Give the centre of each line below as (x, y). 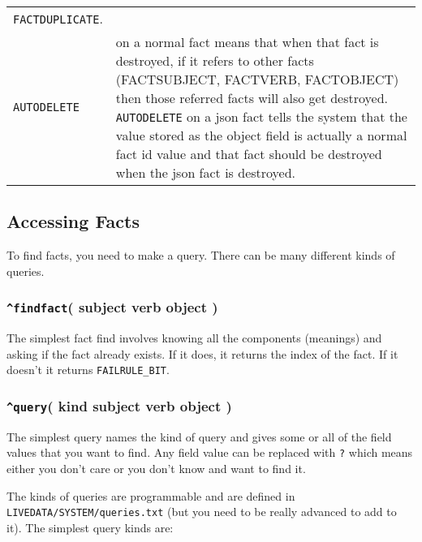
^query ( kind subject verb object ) (119, 405)
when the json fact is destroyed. (206, 172)
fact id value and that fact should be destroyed (249, 154)
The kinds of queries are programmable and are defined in (151, 495)
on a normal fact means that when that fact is (247, 42)
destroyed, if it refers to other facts (215, 60)
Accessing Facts (73, 221)
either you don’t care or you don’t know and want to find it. (156, 469)
